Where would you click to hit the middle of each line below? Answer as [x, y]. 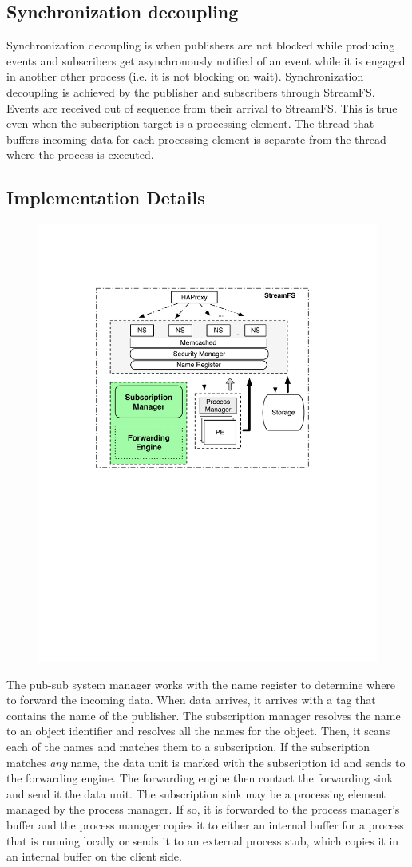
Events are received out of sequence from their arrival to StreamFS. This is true [202, 107]
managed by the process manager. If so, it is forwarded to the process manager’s [203, 809]
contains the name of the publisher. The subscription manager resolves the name [204, 715]
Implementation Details [106, 198]
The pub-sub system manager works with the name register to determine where [201, 684]
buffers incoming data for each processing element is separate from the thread [196, 139]
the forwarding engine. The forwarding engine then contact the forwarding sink [200, 778]
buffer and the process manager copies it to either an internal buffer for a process [205, 824]
